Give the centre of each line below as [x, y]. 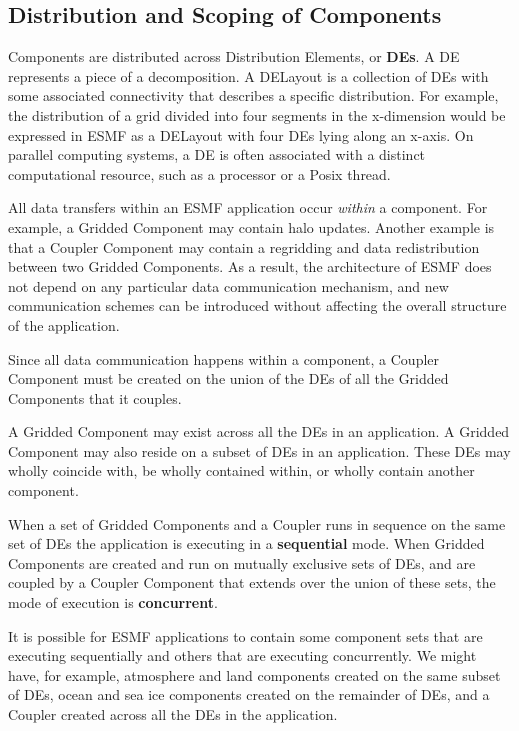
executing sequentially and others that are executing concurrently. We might [242, 655]
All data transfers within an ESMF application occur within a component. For [248, 207]
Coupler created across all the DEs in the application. [173, 714]
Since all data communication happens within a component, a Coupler [224, 358]
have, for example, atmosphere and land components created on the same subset [254, 674]
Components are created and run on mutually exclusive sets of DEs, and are [242, 562]
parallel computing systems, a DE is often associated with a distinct [217, 154]
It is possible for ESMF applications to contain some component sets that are [245, 635]
